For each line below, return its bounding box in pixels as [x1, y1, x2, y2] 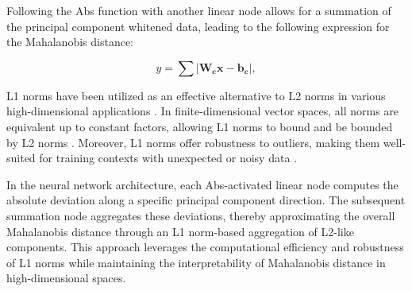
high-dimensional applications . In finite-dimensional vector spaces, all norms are [6, 103, 399, 119]
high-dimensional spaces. [6, 270, 126, 286]
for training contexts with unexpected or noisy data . [39, 149, 297, 166]
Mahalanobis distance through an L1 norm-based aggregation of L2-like [6, 223, 354, 239]
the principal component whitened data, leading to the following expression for [6, 17, 390, 34]
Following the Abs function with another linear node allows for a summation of [6, 2, 391, 18]
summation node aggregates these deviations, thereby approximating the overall [6, 207, 395, 223]
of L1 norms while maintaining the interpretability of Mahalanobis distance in [6, 254, 386, 270]
